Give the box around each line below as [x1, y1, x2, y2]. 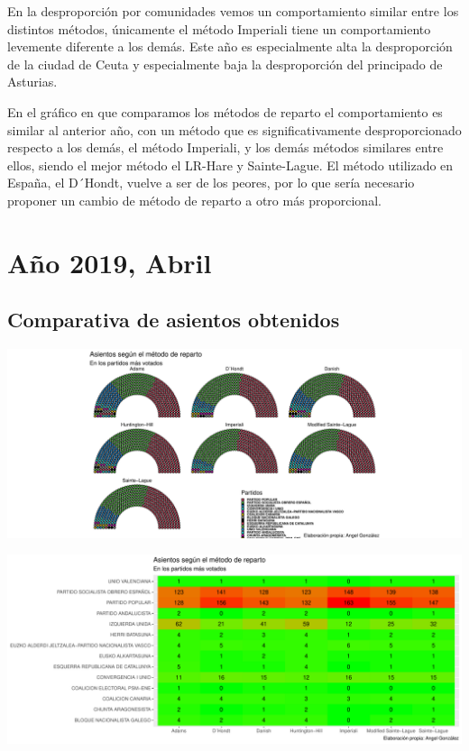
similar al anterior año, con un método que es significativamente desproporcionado [7, 120, 462, 139]
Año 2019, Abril [7, 243, 212, 280]
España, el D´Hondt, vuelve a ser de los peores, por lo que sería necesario [7, 173, 415, 192]
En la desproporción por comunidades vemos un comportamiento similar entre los [7, 2, 459, 20]
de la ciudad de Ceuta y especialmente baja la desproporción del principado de [7, 54, 443, 73]
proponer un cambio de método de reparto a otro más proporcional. [7, 190, 382, 209]
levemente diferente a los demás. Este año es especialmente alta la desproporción [7, 37, 453, 56]
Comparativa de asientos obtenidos [7, 306, 340, 334]
